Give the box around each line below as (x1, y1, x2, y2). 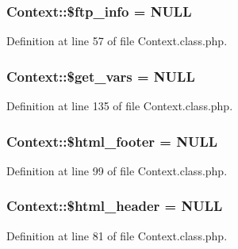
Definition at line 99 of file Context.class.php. (6, 162, 228, 178)
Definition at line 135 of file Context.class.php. (6, 98, 233, 114)
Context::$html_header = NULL (6, 196, 223, 216)
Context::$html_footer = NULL (6, 131, 218, 151)
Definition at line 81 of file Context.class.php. (6, 227, 228, 243)
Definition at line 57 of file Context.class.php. (6, 33, 228, 49)
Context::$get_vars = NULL (6, 66, 195, 86)
